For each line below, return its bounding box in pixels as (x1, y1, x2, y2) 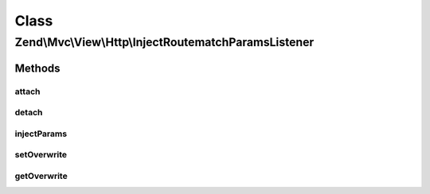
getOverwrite (14, 170, 68, 181)
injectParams (14, 128, 68, 139)
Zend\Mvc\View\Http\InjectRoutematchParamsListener (14, 35, 315, 49)
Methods (14, 61, 61, 75)
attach (14, 86, 41, 97)
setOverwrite (14, 149, 68, 161)
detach (14, 107, 43, 118)
